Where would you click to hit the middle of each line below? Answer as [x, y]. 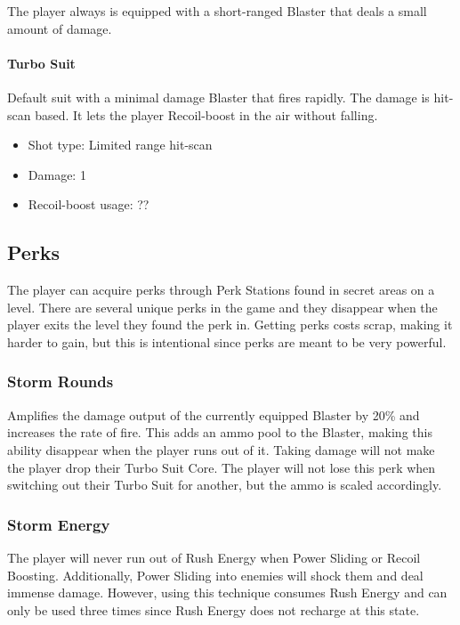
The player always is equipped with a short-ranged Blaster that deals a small [217, 11]
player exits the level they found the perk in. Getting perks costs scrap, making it [230, 325]
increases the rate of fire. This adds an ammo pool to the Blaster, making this [220, 432]
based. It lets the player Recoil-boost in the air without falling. [206, 114]
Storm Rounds [61, 381]
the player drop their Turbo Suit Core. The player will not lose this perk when [222, 467]
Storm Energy [59, 524]
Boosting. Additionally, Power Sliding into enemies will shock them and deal [215, 575]
